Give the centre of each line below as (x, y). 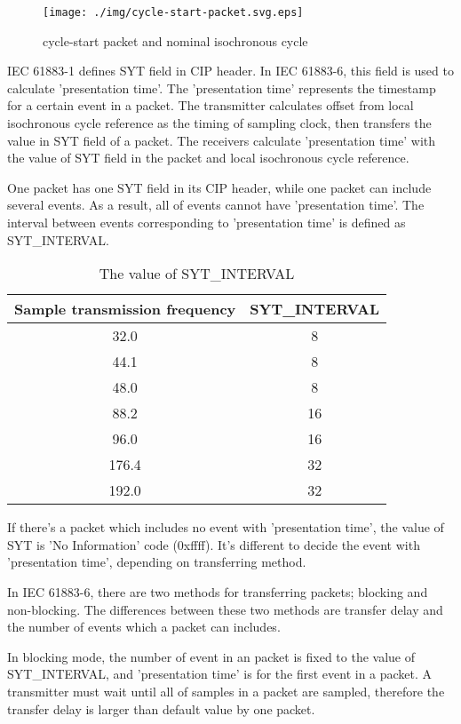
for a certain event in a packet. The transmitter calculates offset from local (211, 105)
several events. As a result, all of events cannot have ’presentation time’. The (216, 205)
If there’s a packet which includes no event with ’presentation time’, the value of (226, 527)
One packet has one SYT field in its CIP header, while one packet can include (219, 187)
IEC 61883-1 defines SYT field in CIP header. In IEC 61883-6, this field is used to (230, 71)
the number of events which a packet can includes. (144, 627)
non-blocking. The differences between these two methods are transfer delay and (225, 609)
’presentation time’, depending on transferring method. (157, 562)
